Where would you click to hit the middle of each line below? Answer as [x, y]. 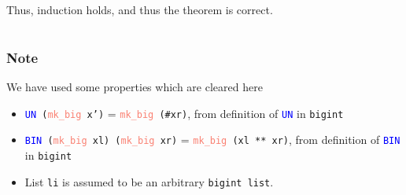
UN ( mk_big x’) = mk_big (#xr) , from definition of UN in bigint [184, 113]
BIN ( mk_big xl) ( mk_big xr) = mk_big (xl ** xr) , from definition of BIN [212, 140]
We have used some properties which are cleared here [135, 87]
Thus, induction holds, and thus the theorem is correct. [140, 9]
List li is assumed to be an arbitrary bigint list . [149, 181]
